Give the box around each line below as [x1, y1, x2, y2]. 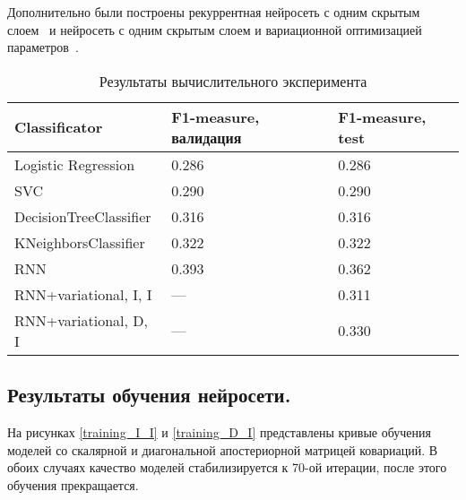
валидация [171, 126, 242, 148]
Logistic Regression [14, 153, 135, 175]
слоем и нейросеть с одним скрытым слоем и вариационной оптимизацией [7, 20, 422, 39]
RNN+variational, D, [14, 309, 148, 331]
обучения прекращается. [7, 475, 139, 494]
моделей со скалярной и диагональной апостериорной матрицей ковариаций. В [7, 440, 438, 459]
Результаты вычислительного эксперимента [99, 70, 367, 91]
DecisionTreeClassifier [14, 205, 151, 227]
